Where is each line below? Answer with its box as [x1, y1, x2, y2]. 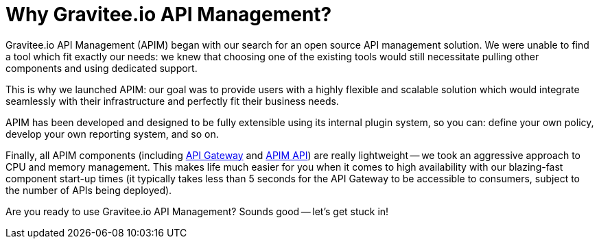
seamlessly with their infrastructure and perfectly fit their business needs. [5, 95, 339, 107]
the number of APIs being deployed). [5, 184, 172, 196]
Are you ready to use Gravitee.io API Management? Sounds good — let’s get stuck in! [5, 205, 389, 217]
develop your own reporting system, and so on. [5, 127, 219, 140]
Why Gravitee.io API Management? [5, 3, 332, 26]
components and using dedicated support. [5, 62, 198, 74]
